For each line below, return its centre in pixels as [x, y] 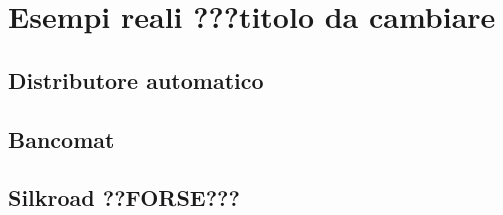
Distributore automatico [136, 79]
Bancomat [61, 138]
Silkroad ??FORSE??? [124, 197]
